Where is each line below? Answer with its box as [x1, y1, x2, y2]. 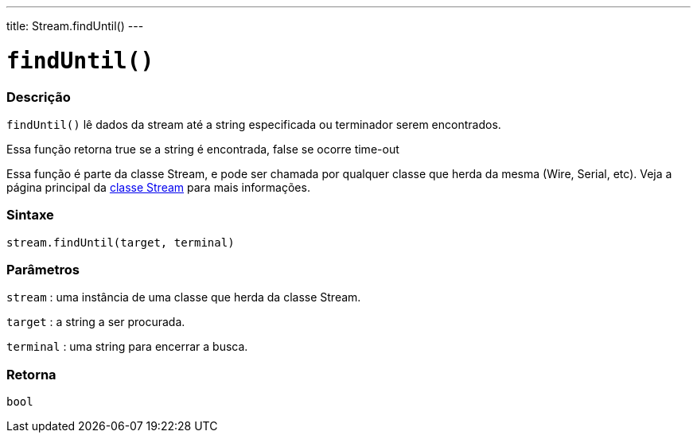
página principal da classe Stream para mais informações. [6, 180, 310, 194]
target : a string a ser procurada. [6, 315, 185, 329]
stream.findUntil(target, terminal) [6, 235, 235, 249]
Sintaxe [6, 207, 54, 223]
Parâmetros [6, 262, 80, 278]
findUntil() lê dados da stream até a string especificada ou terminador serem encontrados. [6, 117, 501, 131]
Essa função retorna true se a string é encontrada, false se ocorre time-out [6, 142, 399, 156]
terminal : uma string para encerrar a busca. [6, 340, 248, 354]
